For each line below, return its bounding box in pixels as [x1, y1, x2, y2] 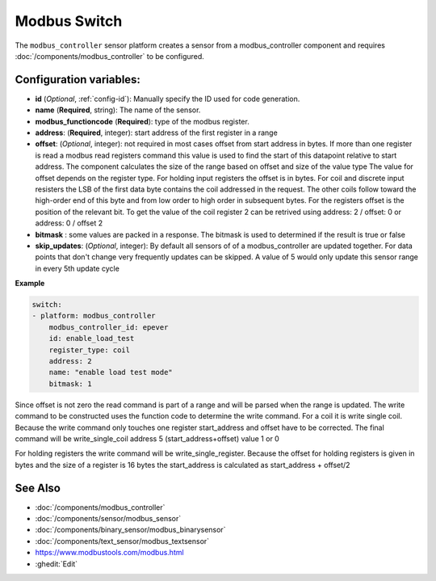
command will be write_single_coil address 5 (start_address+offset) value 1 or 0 [15, 433, 280, 444]
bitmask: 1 [48, 379, 92, 388]
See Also [15, 481, 61, 495]
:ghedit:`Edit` [35, 558, 78, 569]
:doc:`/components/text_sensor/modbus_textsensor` [35, 536, 210, 545]
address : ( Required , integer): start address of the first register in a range [35, 128, 278, 137]
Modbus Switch [15, 12, 123, 30]
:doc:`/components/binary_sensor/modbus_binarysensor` [35, 525, 226, 535]
